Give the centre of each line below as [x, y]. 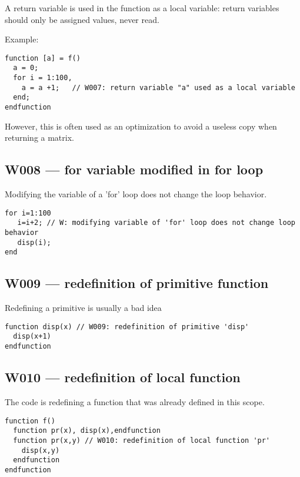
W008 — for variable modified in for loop [134, 169]
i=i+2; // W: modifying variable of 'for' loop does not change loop [156, 223]
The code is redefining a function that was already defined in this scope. [135, 401]
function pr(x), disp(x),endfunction [87, 431]
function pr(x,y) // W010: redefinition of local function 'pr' [142, 440]
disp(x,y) [41, 450]
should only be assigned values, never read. [82, 19]
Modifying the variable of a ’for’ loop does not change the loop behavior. [136, 194]
